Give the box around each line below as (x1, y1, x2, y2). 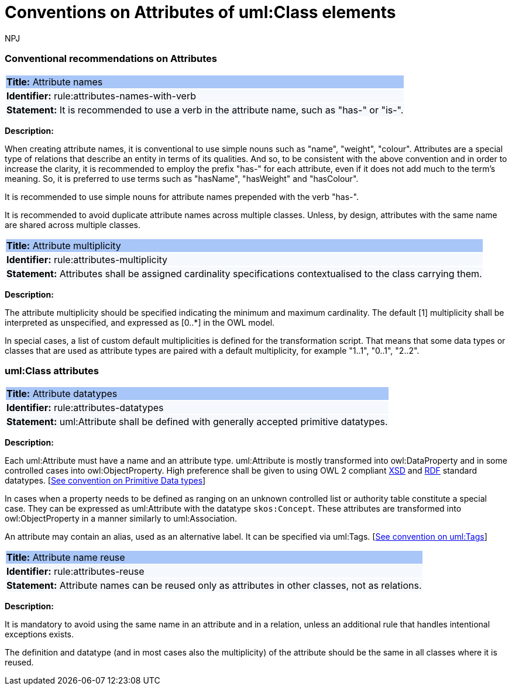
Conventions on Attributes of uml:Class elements (5, 2, 396, 22)
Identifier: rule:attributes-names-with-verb (6, 89, 196, 102)
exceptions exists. (5, 629, 74, 640)
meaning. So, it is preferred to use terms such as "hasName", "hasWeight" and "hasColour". (5, 173, 359, 184)
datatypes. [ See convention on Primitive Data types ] (5, 475, 206, 486)
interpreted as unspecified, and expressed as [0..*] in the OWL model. (5, 317, 275, 327)
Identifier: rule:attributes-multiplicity (6, 253, 168, 265)
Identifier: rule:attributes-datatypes (6, 402, 164, 414)
